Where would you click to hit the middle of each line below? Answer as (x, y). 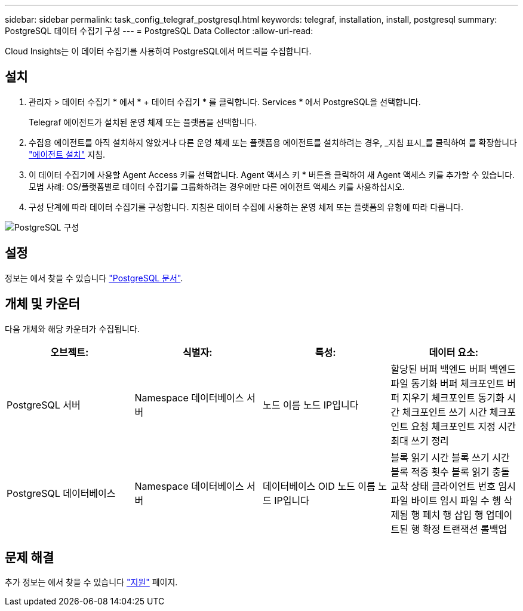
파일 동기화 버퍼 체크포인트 (447, 383)
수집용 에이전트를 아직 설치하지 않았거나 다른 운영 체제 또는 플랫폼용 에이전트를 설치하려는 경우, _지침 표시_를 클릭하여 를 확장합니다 (273, 142)
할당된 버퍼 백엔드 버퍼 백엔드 (453, 369)
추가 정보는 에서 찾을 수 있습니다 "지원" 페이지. (91, 582)
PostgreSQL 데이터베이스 (61, 493)
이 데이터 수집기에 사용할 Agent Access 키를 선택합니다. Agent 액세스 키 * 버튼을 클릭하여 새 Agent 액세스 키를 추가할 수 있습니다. (272, 174)
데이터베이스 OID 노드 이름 (319, 486)
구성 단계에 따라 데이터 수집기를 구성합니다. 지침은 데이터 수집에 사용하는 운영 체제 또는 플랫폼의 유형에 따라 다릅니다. (246, 207)
